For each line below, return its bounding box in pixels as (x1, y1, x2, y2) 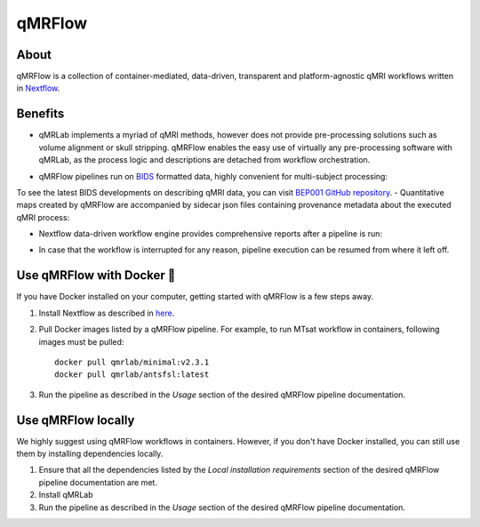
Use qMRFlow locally (16, 412, 135, 427)
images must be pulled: (38, 336, 124, 347)
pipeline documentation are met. (38, 476, 157, 488)
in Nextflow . (16, 83, 60, 93)
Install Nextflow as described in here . (38, 307, 175, 318)
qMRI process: (16, 212, 70, 222)
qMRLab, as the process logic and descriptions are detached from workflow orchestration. (38, 155, 371, 165)
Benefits (16, 107, 65, 122)
